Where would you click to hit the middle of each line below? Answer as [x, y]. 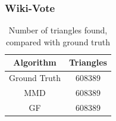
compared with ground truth [58, 41]
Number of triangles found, [58, 30]
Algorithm [35, 62]
